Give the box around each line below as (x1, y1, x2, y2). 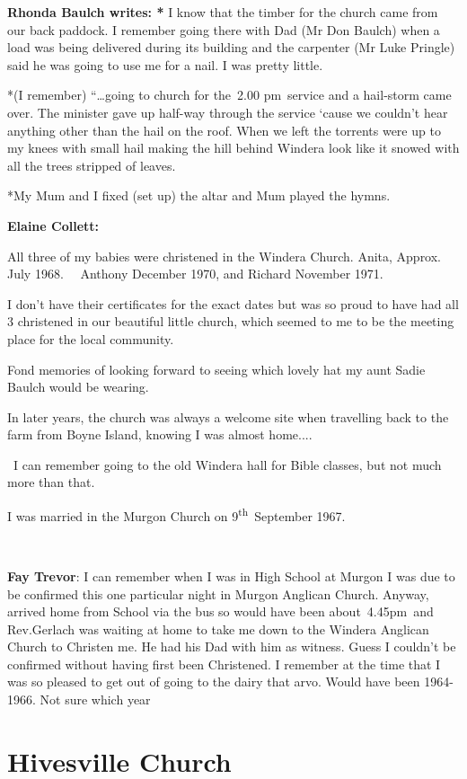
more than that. (7, 473, 95, 491)
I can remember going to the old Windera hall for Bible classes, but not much (13, 455, 442, 474)
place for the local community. (7, 329, 174, 348)
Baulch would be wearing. (7, 377, 149, 396)
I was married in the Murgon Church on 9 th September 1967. (7, 504, 346, 525)
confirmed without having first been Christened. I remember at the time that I (7, 654, 441, 673)
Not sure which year (40, 690, 151, 709)
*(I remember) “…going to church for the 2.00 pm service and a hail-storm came (7, 85, 452, 104)
